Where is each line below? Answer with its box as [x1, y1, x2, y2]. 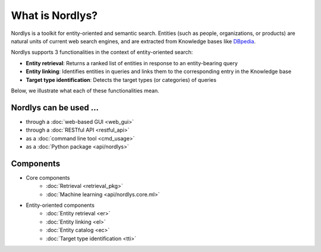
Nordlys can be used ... [11, 103, 99, 113]
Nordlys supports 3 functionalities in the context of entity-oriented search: [11, 49, 193, 56]
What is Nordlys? [11, 9, 98, 22]
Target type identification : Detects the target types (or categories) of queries [26, 76, 217, 83]
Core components [26, 174, 70, 181]
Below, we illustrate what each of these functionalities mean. [11, 87, 160, 94]
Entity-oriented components [26, 202, 95, 209]
